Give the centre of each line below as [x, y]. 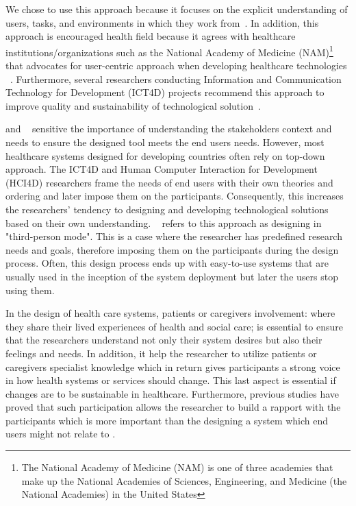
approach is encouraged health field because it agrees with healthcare [151, 36]
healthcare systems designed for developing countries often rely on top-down [165, 155]
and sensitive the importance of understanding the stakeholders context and [169, 129]
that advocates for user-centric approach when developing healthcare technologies [176, 65]
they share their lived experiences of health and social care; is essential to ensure [175, 326]
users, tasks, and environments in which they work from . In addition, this [162, 22]
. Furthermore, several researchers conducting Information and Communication [176, 79]
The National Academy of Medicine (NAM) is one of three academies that [177, 467]
